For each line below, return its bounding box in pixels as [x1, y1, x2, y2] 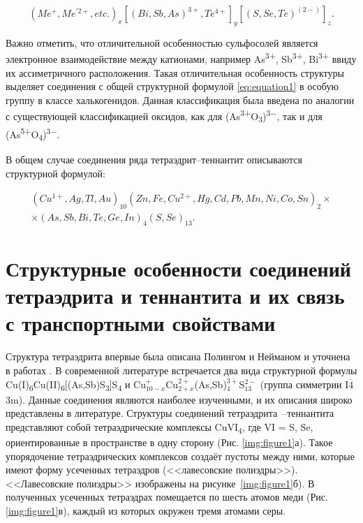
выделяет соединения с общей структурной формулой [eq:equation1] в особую [6, 79, 339, 94]
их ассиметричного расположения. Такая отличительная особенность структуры [6, 65, 344, 80]
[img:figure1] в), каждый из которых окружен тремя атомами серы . [6, 503, 286, 517]
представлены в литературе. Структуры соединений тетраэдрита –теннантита [6, 406, 334, 420]
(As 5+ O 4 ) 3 [6, 125, 51, 143]
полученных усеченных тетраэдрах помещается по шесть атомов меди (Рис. [6, 489, 328, 504]
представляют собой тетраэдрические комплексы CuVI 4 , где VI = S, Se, [6, 419, 313, 436]
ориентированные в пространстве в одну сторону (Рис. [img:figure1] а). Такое [6, 434, 333, 449]
